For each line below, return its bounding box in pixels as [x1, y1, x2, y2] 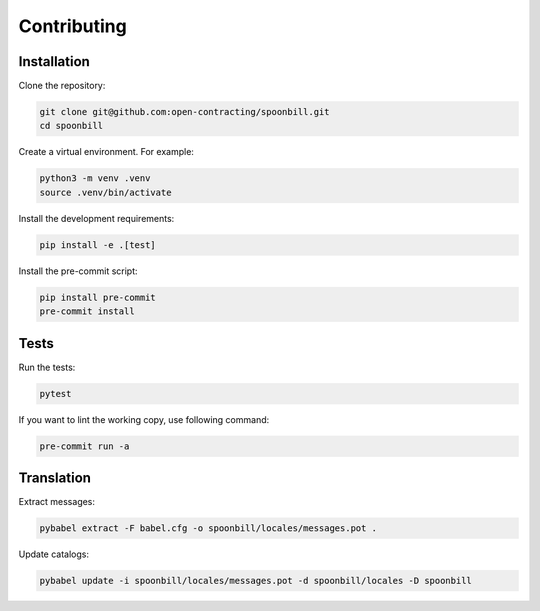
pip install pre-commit [39, 291, 157, 303]
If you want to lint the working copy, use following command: [18, 413, 270, 425]
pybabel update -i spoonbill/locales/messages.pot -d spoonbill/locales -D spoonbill [39, 575, 472, 587]
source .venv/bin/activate [39, 186, 172, 198]
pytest [39, 388, 72, 399]
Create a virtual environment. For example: [18, 146, 195, 158]
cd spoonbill [39, 120, 104, 132]
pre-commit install [39, 306, 135, 317]
